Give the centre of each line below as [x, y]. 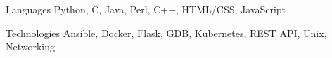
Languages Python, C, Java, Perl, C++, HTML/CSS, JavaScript [146, 9]
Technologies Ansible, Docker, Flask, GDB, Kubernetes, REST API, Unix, [166, 32]
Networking [31, 46]
